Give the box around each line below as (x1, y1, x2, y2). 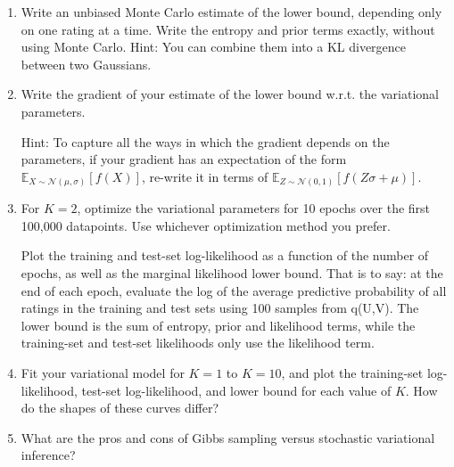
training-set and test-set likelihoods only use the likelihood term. (21, 333, 375, 352)
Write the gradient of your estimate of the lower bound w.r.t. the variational (21, 85, 439, 103)
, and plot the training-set (281, 364, 424, 382)
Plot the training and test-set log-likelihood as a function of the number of (21, 246, 429, 265)
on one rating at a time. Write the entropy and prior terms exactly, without (21, 20, 435, 38)
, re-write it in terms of (141, 167, 268, 185)
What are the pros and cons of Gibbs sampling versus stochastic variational (21, 428, 435, 447)
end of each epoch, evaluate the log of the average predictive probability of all (21, 281, 447, 299)
